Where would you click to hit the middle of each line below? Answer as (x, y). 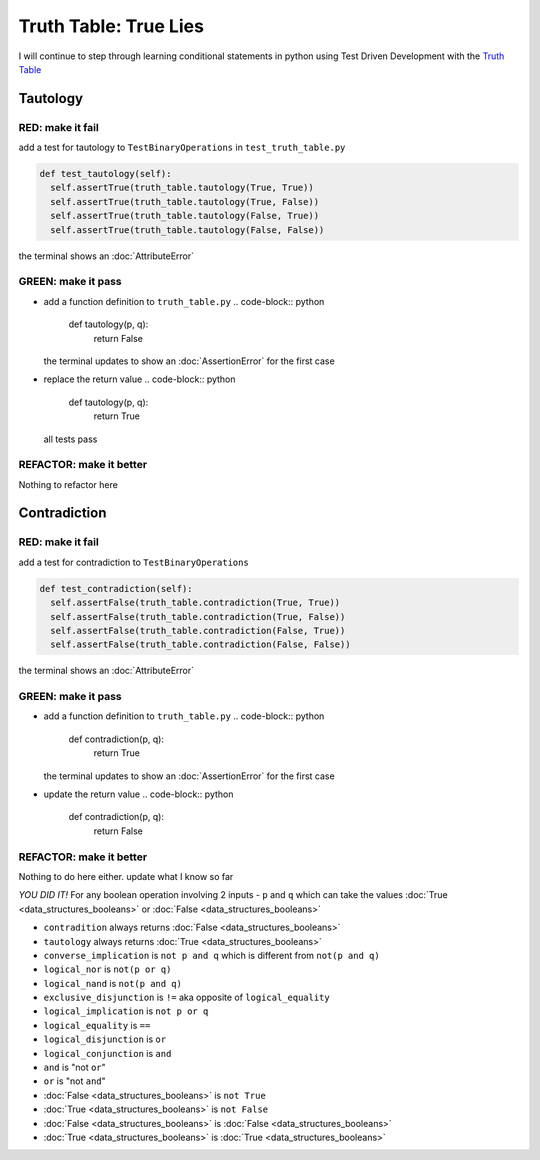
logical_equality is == (97, 1025)
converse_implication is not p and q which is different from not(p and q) (211, 955)
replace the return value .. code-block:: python (139, 379)
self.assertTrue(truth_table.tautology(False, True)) (185, 216)
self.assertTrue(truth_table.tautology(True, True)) (182, 188)
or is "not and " (75, 1081)
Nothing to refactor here (68, 484)
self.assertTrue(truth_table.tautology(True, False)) (185, 201)
